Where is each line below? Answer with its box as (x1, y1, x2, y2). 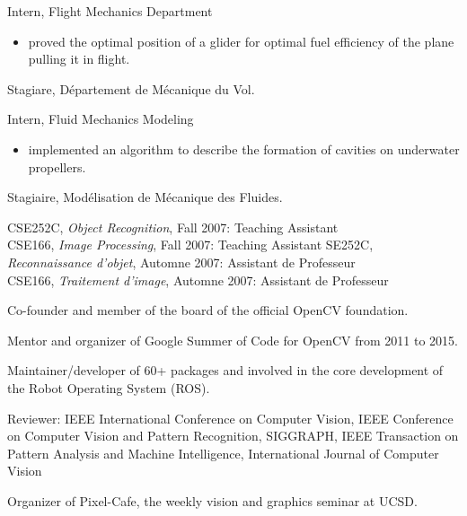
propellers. (28, 157, 86, 176)
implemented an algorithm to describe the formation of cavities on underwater (28, 139, 460, 158)
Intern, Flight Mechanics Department (7, 2, 213, 20)
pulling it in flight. (28, 49, 130, 68)
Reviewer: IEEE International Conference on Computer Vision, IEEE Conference (7, 408, 454, 427)
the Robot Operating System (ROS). (7, 378, 210, 397)
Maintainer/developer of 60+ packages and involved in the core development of (7, 361, 444, 380)
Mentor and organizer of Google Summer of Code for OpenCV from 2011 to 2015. (7, 330, 459, 349)
